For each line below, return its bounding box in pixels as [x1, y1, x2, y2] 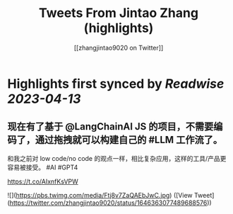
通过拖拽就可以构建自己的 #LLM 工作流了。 [35, 134, 222, 146]
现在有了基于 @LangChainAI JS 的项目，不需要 [7, 120, 214, 133]
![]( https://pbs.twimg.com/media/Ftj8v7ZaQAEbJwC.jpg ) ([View [7, 191, 193, 199]
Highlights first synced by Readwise [7, 76, 225, 91]
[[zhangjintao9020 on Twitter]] [73, 43, 164, 52]
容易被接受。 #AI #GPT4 [7, 163, 78, 171]
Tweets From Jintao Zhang [38, 5, 199, 21]
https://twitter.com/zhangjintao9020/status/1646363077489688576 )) [9, 198, 212, 207]
